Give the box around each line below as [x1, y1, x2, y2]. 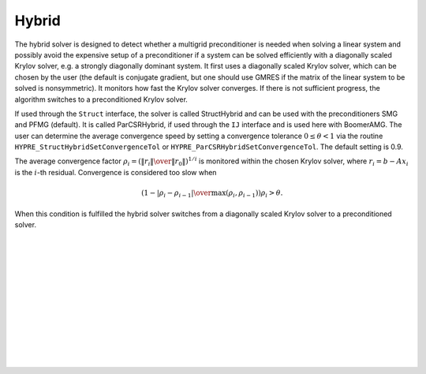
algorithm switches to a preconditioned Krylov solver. [14, 95, 189, 104]
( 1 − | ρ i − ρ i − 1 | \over [140, 189, 212, 199]
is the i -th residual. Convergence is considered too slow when [14, 167, 217, 177]
